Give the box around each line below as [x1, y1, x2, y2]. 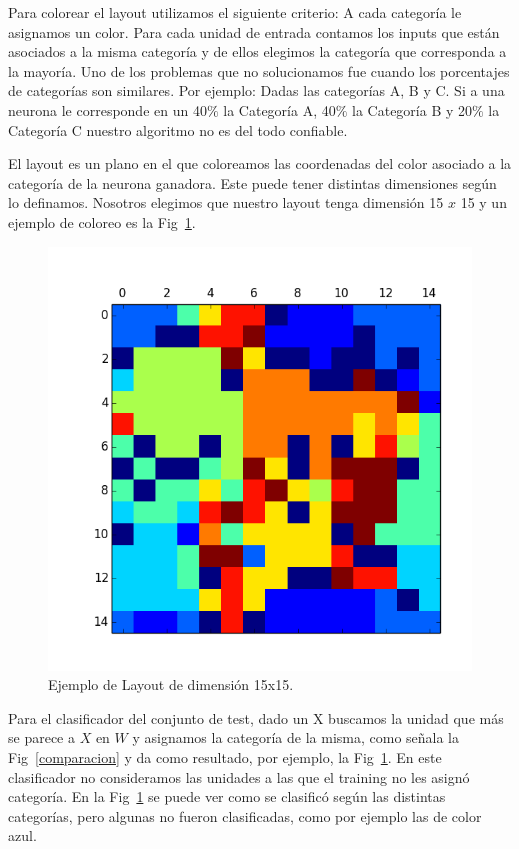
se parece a [8, 727, 75, 748]
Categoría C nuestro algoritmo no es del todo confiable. [8, 119, 348, 140]
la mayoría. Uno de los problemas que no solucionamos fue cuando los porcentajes [8, 60, 510, 81]
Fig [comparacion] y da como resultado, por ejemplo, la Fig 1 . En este [8, 746, 442, 767]
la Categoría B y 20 [352, 99, 473, 120]
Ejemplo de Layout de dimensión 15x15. [48, 674, 294, 695]
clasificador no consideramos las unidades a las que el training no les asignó [8, 766, 470, 787]
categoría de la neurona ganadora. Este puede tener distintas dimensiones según [8, 172, 497, 193]
